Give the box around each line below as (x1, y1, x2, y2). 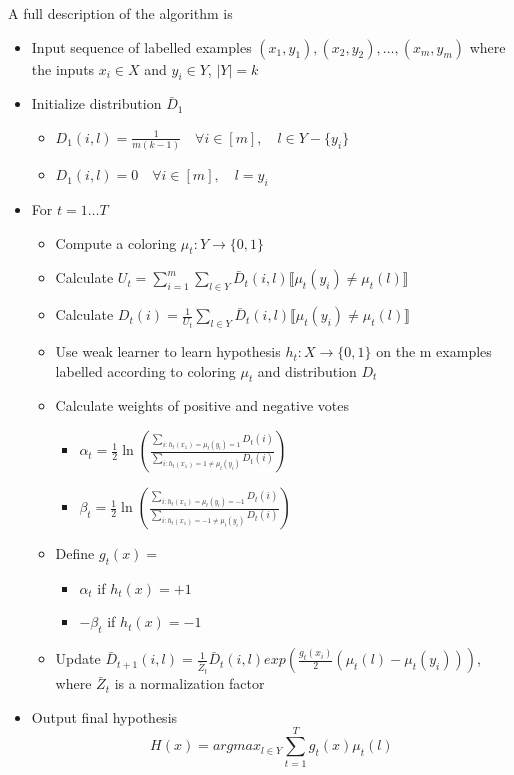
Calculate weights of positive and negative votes (55, 395, 350, 416)
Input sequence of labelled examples (31, 36, 252, 57)
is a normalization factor (114, 673, 265, 694)
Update (55, 648, 101, 669)
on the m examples (376, 341, 492, 362)
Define (55, 543, 95, 564)
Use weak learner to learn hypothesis (55, 341, 281, 362)
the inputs (31, 58, 95, 79)
